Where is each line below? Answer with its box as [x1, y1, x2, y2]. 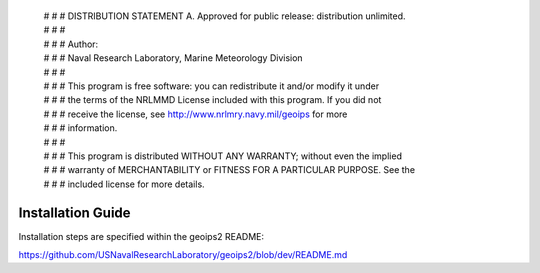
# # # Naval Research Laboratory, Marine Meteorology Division [43, 52, 304, 64]
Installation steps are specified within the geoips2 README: [18, 230, 265, 242]
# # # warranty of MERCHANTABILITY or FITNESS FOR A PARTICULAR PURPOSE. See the [43, 164, 415, 176]
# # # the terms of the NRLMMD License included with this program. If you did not [43, 94, 382, 106]
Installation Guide [18, 204, 131, 221]
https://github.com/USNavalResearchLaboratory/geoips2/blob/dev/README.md [18, 248, 348, 260]
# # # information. [43, 122, 118, 134]
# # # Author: [43, 38, 99, 50]
